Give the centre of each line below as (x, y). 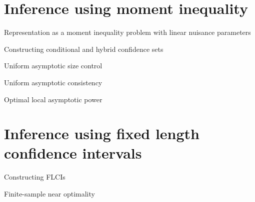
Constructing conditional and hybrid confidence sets (84, 49)
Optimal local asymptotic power (53, 99)
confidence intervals (73, 153)
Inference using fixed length (102, 133)
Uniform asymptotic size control (53, 66)
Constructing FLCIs (35, 177)
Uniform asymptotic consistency (53, 82)
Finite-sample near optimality (49, 194)
